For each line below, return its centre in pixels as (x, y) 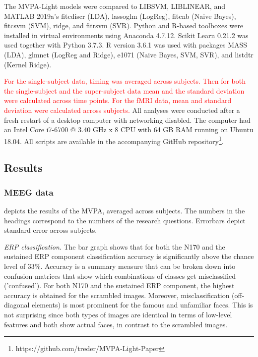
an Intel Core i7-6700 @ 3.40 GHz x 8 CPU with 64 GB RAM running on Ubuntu (129, 129)
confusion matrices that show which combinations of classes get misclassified (120, 276)
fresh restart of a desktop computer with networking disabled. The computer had (127, 120)
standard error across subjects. (51, 230)
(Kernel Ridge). (28, 64)
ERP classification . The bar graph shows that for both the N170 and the (115, 246)
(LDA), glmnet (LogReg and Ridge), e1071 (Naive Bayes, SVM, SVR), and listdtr (129, 54)
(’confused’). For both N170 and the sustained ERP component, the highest (119, 285)
